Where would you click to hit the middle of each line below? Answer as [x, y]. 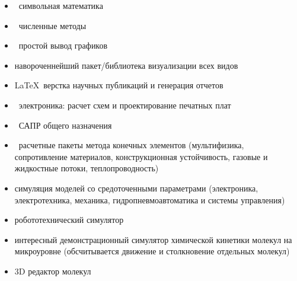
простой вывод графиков [63, 45]
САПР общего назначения [65, 125]
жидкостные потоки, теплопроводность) [87, 168]
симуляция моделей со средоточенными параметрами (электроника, [136, 188]
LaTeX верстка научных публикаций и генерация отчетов [119, 85]
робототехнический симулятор [69, 220]
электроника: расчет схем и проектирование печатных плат [125, 105]
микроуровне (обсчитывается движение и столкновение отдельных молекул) [152, 251]
